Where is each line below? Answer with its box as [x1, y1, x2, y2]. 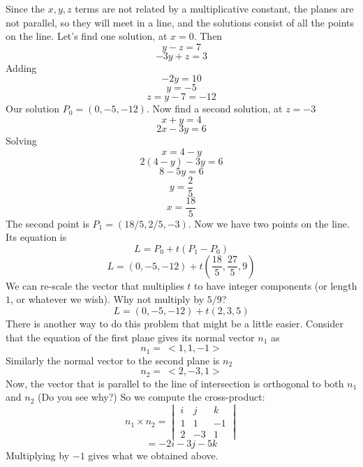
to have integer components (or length [194, 278, 357, 292]
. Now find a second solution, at [146, 101, 283, 116]
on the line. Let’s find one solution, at [6, 29, 168, 43]
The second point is [6, 216, 89, 230]
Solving [6, 133, 37, 147]
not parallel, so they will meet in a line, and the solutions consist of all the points [6, 15, 355, 29]
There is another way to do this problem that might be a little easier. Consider [6, 316, 343, 331]
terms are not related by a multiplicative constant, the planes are [75, 1, 354, 15]
